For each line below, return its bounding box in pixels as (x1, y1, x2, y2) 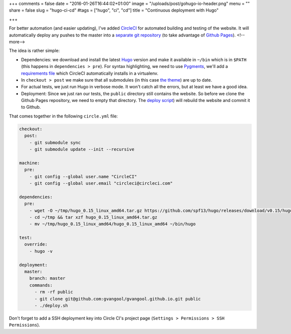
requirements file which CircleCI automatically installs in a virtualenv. (21, 70, 159, 76)
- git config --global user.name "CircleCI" (29, 174, 137, 179)
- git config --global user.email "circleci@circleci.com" (29, 180, 173, 186)
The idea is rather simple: (9, 48, 60, 53)
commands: (29, 282, 53, 288)
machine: (19, 160, 40, 166)
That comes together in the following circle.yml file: (9, 113, 118, 119)
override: (24, 242, 48, 247)
